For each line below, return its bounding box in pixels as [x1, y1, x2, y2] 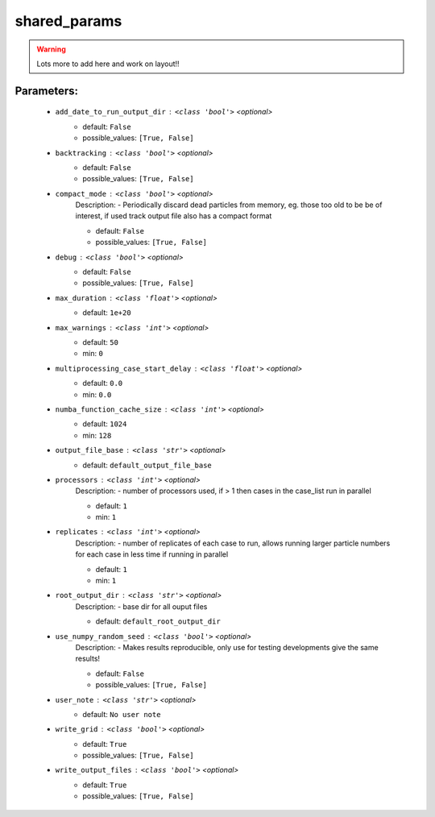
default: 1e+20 [82, 308, 132, 317]
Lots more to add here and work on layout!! [36, 59, 180, 68]
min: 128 [82, 430, 112, 440]
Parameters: [14, 84, 78, 97]
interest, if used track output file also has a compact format [75, 211, 272, 221]
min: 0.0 [82, 389, 112, 399]
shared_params [14, 12, 122, 30]
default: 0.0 [82, 379, 123, 388]
